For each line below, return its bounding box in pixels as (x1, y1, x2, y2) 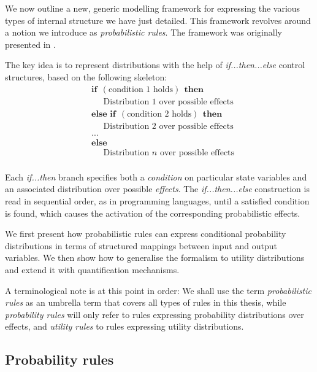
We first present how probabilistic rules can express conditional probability (5, 227, 286, 240)
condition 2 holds (127, 109, 192, 118)
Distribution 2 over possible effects (103, 122, 234, 131)
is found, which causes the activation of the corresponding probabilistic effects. (5, 206, 300, 219)
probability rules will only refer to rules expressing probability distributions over (5, 308, 304, 320)
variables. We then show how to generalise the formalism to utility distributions (5, 251, 305, 264)
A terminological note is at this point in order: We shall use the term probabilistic (5, 284, 311, 296)
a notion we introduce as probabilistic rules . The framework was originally (5, 26, 282, 39)
